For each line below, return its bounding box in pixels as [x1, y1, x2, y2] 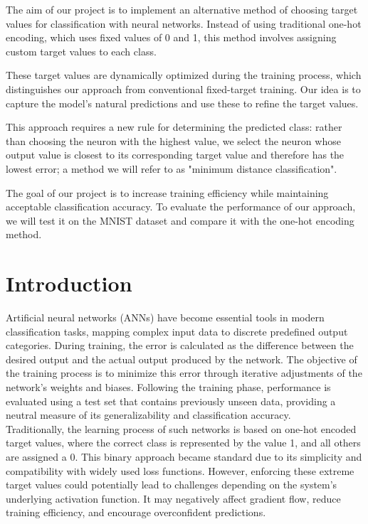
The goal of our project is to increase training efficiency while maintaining [6, 185, 329, 200]
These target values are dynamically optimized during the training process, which [6, 68, 362, 82]
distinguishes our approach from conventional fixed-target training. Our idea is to [6, 81, 361, 96]
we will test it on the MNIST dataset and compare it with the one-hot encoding [6, 213, 354, 228]
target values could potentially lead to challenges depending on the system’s [6, 477, 337, 492]
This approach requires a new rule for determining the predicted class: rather [6, 119, 342, 134]
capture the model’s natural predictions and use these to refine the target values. [6, 95, 359, 110]
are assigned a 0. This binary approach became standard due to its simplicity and [6, 449, 362, 464]
